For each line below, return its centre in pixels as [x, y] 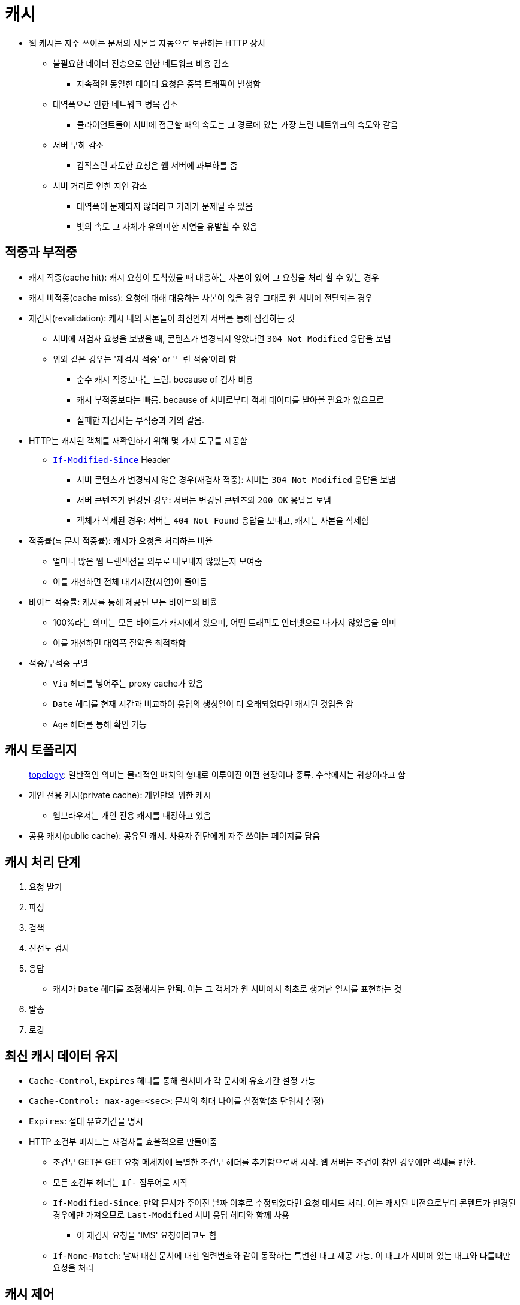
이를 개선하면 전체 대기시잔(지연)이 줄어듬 [130, 581]
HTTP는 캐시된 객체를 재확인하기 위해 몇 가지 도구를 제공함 [138, 440]
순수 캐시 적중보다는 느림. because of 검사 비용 [165, 379]
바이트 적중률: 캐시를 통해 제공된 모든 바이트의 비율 [123, 602]
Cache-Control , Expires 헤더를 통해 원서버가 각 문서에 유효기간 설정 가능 [172, 1081]
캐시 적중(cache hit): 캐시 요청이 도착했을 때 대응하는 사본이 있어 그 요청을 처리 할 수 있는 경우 [204, 277]
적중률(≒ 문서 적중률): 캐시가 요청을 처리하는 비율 [121, 540]
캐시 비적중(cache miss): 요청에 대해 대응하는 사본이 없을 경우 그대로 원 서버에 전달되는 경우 [201, 297]
